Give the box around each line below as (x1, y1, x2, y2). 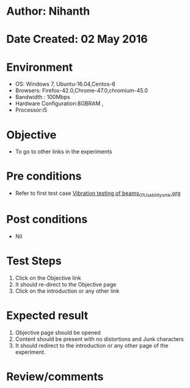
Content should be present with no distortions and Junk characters (15, 335, 185, 343)
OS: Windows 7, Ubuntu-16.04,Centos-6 (15, 81, 116, 88)
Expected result (6, 309, 89, 323)
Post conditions (6, 213, 88, 227)
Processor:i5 (15, 106, 48, 114)
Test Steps (6, 254, 62, 268)
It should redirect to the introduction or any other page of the (15, 342, 169, 349)
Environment (6, 60, 73, 74)
